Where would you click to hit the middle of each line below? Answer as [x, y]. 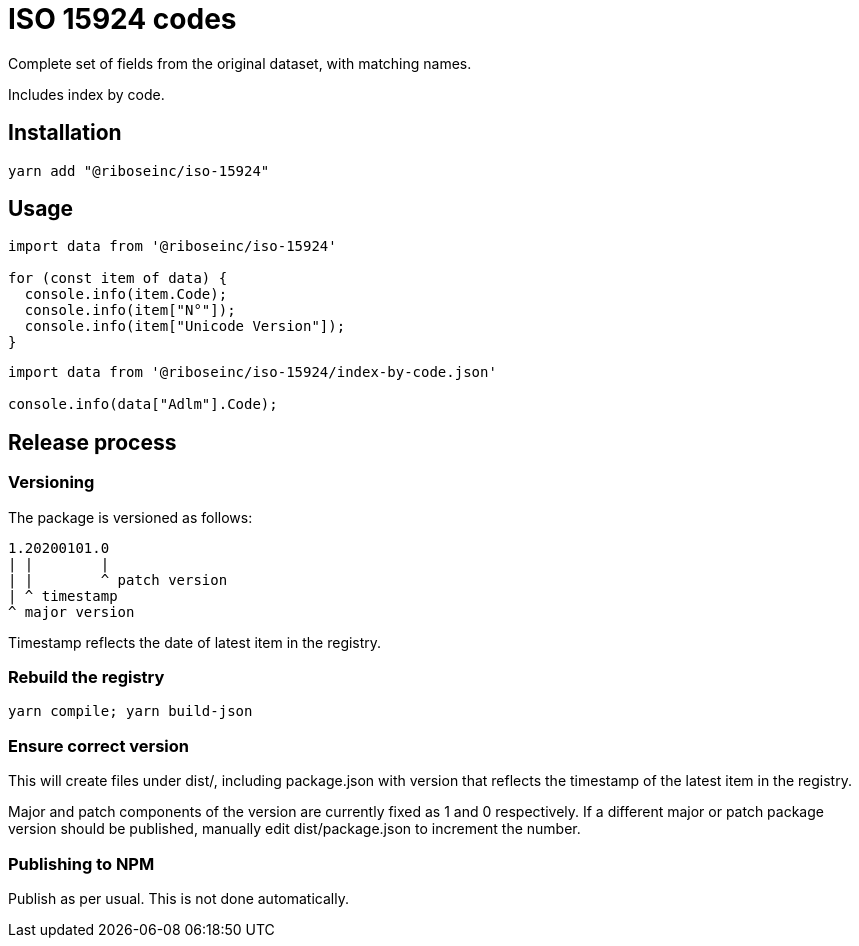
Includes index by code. [86, 94]
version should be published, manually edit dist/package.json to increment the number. [294, 829]
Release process [92, 442]
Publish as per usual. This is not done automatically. [178, 898]
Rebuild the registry [86, 677]
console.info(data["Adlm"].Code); [143, 404]
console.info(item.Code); [126, 294]
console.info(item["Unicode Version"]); [185, 326]
